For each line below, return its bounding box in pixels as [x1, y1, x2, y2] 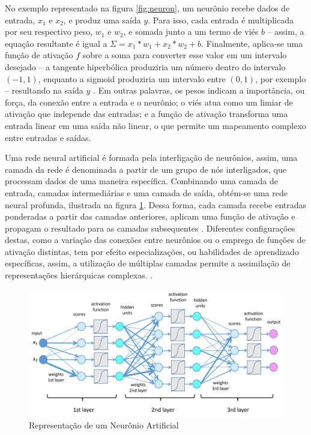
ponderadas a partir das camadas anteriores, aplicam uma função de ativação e [5, 210, 295, 223]
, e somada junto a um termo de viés [123, 25, 259, 38]
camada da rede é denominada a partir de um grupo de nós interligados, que [5, 163, 286, 175]
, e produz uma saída [63, 13, 141, 26]
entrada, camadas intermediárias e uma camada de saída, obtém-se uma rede [5, 186, 288, 199]
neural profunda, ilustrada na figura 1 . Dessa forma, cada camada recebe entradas [5, 198, 307, 211]
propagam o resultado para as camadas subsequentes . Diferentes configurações [5, 221, 295, 234]
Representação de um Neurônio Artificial [29, 419, 179, 431]
